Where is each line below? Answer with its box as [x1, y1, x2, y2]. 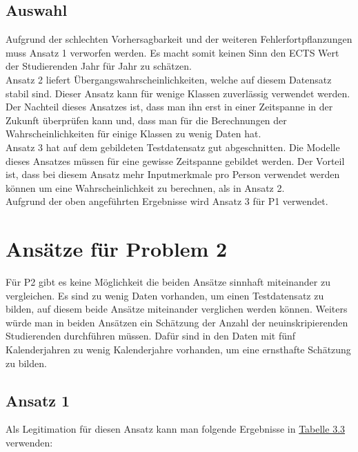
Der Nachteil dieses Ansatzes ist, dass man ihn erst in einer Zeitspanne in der [6, 99, 333, 114]
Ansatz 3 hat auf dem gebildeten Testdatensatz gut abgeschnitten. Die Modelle [6, 139, 340, 154]
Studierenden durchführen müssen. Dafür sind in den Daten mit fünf [6, 328, 296, 343]
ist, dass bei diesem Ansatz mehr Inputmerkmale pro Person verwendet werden [6, 167, 340, 181]
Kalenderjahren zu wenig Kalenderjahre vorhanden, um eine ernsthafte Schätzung [6, 342, 351, 357]
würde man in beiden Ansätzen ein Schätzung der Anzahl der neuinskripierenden [6, 315, 348, 329]
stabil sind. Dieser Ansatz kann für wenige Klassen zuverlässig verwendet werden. [6, 86, 350, 100]
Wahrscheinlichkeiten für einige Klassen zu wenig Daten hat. [6, 126, 261, 141]
